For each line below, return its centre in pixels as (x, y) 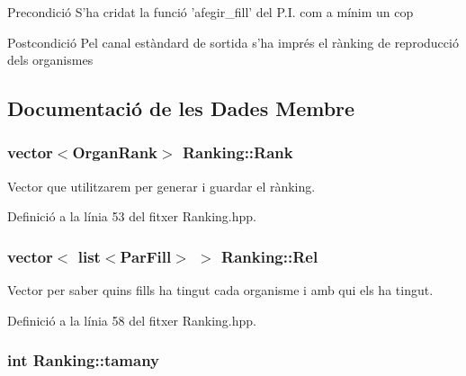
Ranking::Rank (237, 152)
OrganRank (115, 152)
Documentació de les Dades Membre (181, 108)
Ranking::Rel (270, 256)
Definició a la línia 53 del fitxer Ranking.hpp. (132, 216)
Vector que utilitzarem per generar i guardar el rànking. (161, 186)
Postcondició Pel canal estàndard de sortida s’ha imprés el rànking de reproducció (233, 42)
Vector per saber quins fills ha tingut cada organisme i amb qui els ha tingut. (220, 290)
